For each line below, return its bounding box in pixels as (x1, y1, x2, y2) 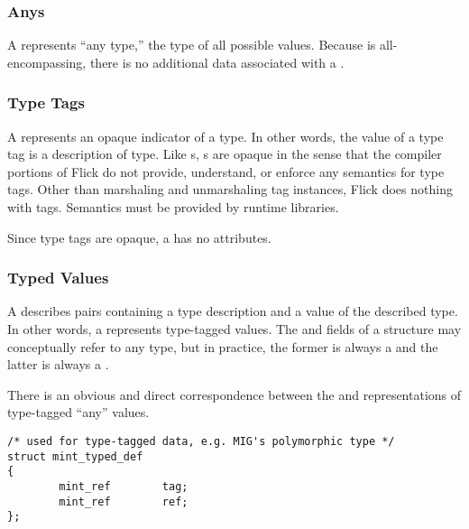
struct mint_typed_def (7, 450, 143, 463)
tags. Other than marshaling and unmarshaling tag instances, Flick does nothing (7, 180, 453, 199)
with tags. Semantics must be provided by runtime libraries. (7, 198, 339, 216)
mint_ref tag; (59, 479, 189, 493)
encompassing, (7, 52, 87, 71)
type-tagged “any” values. (7, 403, 150, 422)
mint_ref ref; (59, 495, 189, 508)
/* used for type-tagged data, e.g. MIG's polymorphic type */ (7, 434, 395, 448)
